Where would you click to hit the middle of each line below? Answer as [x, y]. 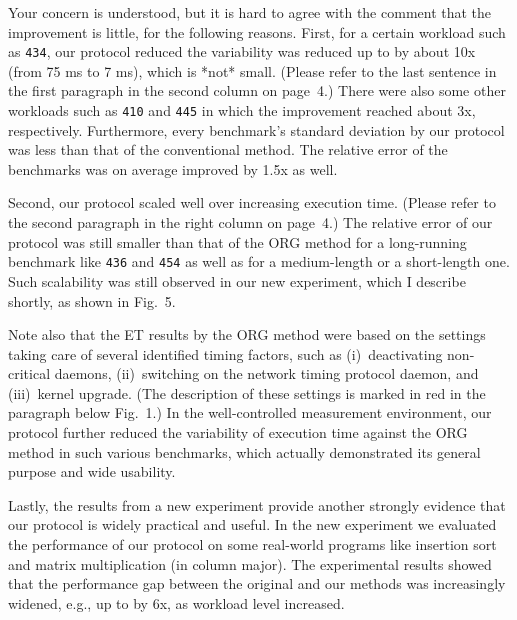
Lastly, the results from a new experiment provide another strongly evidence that [257, 504]
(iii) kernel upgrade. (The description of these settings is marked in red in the [247, 392]
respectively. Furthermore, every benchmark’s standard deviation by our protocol [256, 129]
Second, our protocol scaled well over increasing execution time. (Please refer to [252, 202]
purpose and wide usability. [92, 471]
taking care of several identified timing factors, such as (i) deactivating [225, 353]
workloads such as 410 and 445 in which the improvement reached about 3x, [242, 110]
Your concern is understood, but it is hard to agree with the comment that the [250, 12]
